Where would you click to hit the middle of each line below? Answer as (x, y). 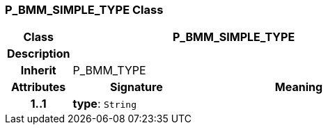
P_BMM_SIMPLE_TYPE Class (84, 10)
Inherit (38, 71)
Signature (136, 87)
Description (39, 54)
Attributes (39, 87)
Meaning (299, 87)
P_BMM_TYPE (109, 71)
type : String (104, 104)
